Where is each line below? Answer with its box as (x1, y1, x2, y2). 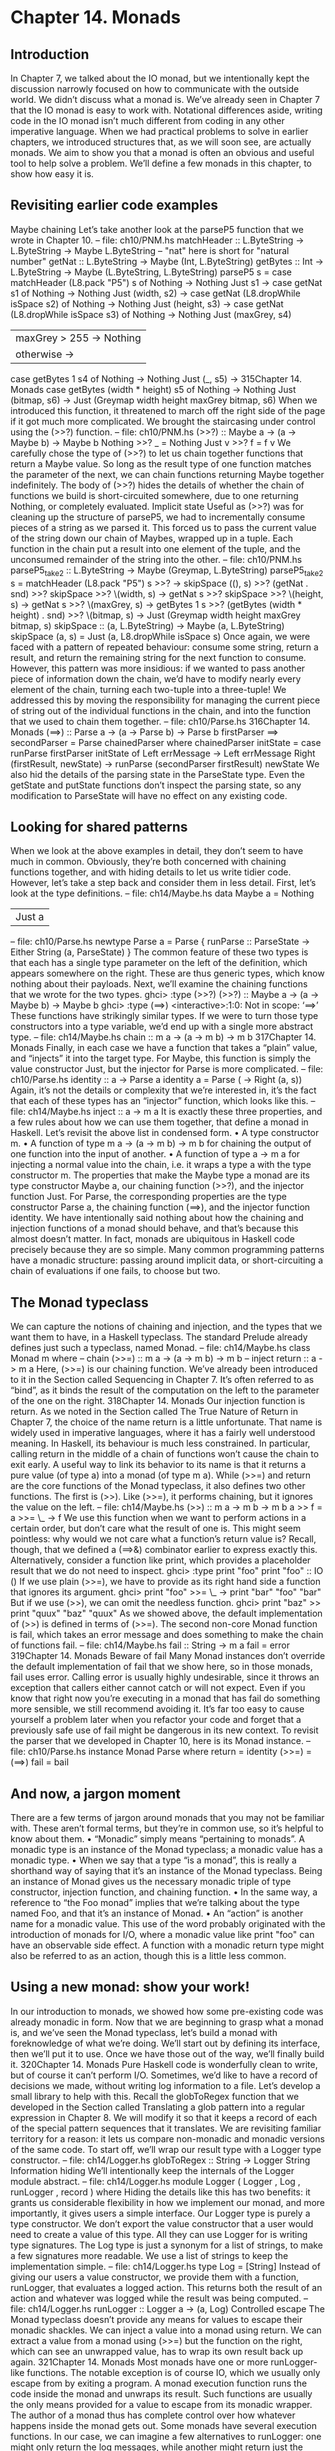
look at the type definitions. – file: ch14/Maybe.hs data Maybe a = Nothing (10, 887, 315, 900)
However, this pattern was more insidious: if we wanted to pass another (10, 662, 306, 674)
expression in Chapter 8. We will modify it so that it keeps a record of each (10, 2111, 318, 2123)
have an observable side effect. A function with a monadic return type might (10, 1939, 325, 1951)
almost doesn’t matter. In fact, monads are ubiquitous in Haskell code (10, 1233, 295, 1245)
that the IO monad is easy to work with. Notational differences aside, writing (10, 104, 323, 116)
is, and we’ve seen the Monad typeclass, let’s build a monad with (10, 2026, 278, 2038)
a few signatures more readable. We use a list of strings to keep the (10, 2249, 289, 2261)
